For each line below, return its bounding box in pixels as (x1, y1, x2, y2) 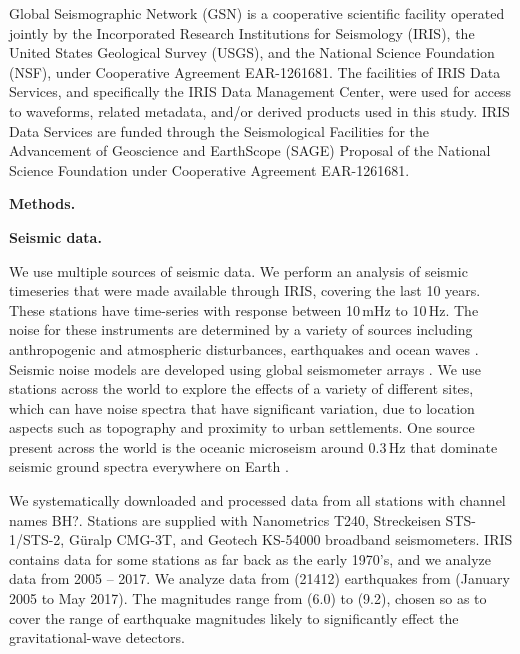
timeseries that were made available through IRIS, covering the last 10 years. (9, 280, 481, 301)
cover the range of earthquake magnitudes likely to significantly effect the (9, 607, 459, 628)
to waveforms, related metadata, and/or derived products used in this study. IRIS (9, 100, 510, 121)
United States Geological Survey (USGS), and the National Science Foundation (9, 42, 495, 63)
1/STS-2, (9, 529, 65, 550)
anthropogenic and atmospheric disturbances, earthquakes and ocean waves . (9, 338, 479, 359)
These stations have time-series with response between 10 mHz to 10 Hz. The (9, 299, 479, 320)
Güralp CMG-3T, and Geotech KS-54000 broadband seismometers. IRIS (68, 529, 513, 550)
